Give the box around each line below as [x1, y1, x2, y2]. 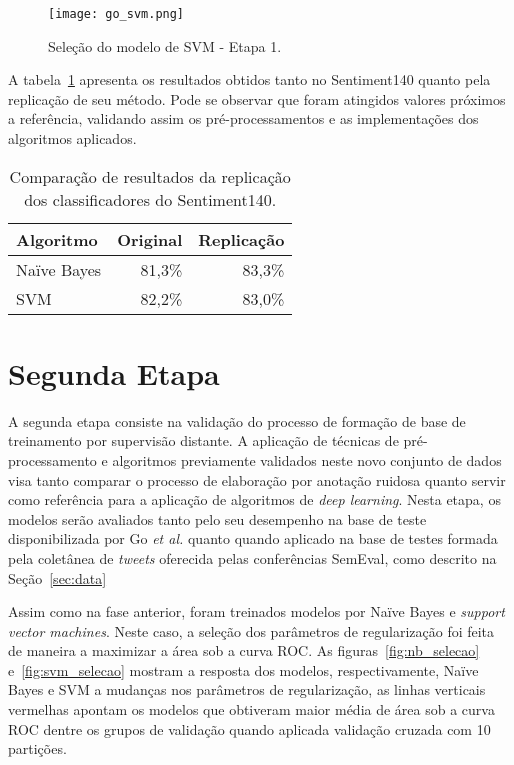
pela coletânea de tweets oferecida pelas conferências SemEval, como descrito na [8, 547, 497, 568]
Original [117, 227, 183, 251]
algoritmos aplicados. [8, 128, 137, 149]
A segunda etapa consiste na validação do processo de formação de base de [8, 410, 466, 431]
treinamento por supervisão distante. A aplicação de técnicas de [8, 430, 399, 451]
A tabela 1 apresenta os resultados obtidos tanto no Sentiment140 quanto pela [8, 69, 491, 90]
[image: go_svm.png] [48, 7, 185, 21]
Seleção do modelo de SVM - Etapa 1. [48, 35, 282, 56]
